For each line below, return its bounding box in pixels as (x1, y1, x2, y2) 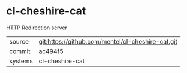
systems (9, 57, 33, 65)
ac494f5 (38, 47, 64, 55)
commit (9, 47, 31, 55)
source (9, 37, 29, 45)
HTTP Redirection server (6, 24, 68, 31)
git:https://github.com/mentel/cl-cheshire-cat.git (38, 37, 178, 45)
